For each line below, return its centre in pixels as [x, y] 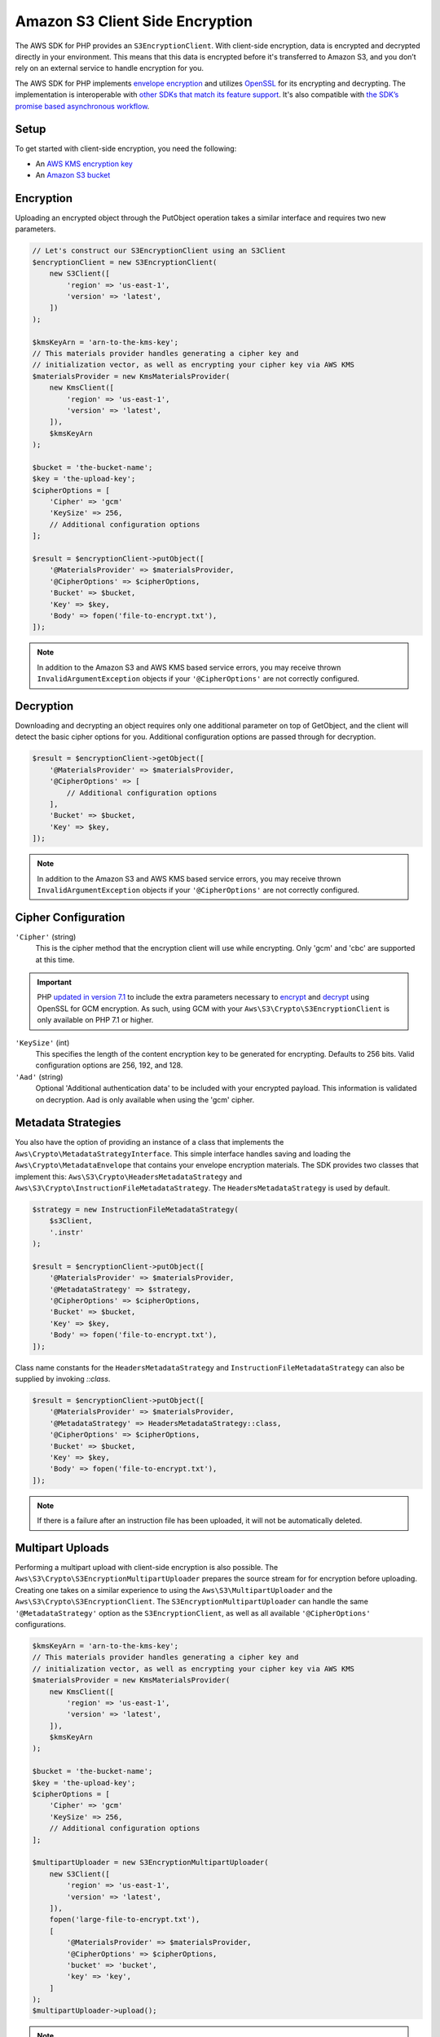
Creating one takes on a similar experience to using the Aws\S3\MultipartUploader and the [174, 1590]
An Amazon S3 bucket [73, 175]
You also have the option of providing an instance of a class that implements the [150, 1142]
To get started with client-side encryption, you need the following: [126, 149]
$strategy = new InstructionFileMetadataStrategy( [136, 1209]
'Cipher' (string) [46, 936]
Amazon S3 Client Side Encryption [134, 21]
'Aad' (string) [39, 1076]
